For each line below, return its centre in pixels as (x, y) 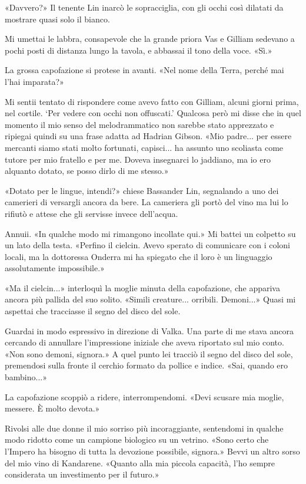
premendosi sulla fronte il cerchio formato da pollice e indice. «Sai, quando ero (147, 365)
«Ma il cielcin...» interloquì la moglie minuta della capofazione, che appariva (142, 287)
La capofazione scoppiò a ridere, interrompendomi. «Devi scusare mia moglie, (144, 396)
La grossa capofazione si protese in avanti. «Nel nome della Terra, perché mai (144, 70)
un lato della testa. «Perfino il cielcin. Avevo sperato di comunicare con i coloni (148, 245)
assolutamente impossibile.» (55, 268)
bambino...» (26, 377)
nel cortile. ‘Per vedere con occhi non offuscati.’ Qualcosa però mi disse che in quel (153, 113)
